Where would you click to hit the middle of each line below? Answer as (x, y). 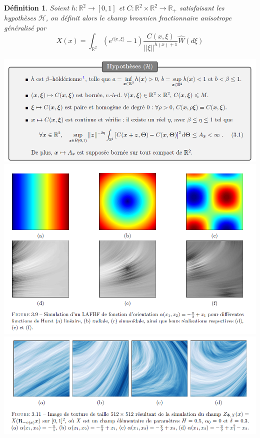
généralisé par (25, 28)
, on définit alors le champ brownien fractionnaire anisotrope (138, 18)
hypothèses (20, 18)
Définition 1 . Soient (37, 7)
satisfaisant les (202, 7)
